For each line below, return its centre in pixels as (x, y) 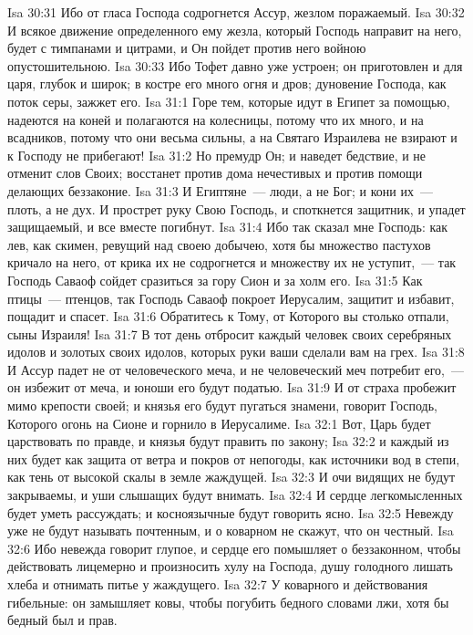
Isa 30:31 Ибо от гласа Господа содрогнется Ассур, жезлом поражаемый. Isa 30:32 (236, 12)
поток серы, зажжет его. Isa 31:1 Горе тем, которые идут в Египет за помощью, (229, 101)
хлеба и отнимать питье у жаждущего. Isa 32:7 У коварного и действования (218, 584)
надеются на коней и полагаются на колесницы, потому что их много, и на (216, 119)
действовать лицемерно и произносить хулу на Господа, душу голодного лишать (230, 566)
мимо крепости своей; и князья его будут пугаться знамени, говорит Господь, (223, 406)
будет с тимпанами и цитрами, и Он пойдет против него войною (187, 48)
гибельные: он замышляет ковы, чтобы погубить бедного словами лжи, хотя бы (228, 602)
